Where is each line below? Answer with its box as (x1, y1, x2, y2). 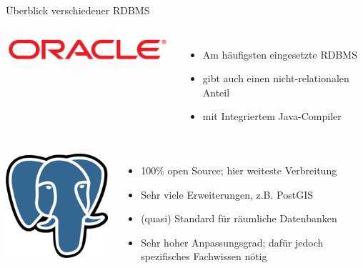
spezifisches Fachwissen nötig (141, 249, 267, 264)
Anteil (202, 84, 230, 99)
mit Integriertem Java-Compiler (202, 109, 342, 124)
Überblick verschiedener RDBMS (6, 3, 150, 17)
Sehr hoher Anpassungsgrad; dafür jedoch (141, 234, 324, 249)
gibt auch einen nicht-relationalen (202, 71, 349, 86)
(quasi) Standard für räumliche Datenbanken (141, 211, 337, 226)
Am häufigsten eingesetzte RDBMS (202, 46, 357, 61)
